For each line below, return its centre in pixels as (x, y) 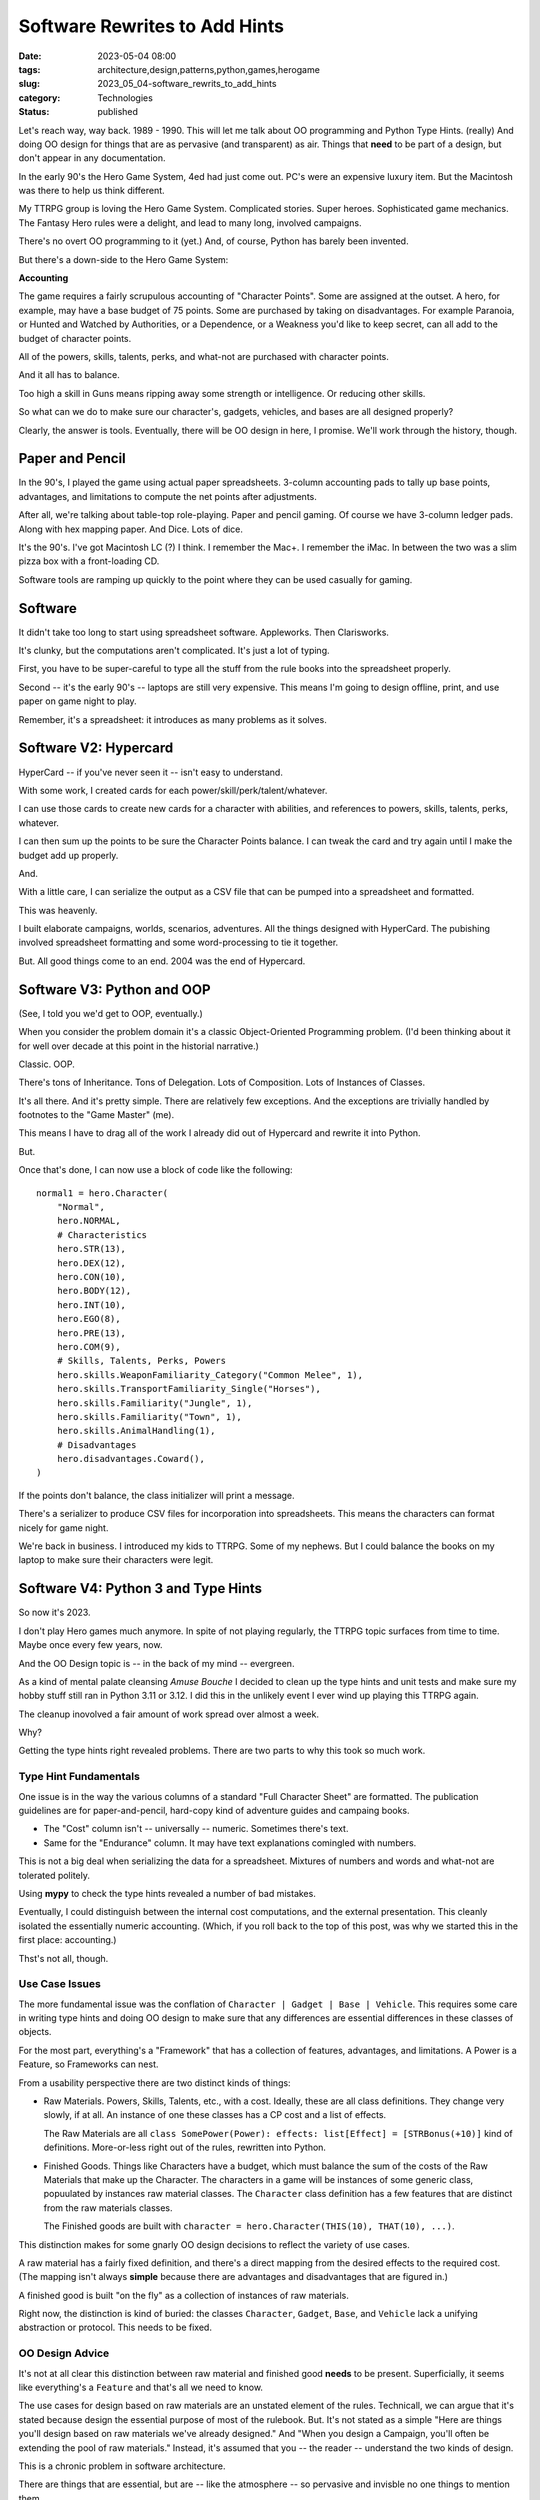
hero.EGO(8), (88, 1319)
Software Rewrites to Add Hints (151, 26)
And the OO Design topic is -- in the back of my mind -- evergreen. (156, 1663)
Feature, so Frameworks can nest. (88, 2064)
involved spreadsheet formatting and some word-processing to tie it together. (178, 942)
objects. (35, 2032)
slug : (29, 84)
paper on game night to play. (77, 701)
